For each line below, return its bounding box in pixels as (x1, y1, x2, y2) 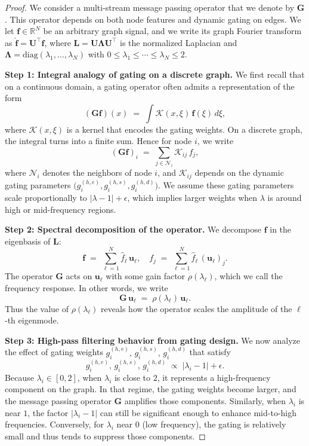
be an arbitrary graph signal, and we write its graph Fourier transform (43, 25, 302, 37)
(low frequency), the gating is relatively (142, 418, 286, 430)
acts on (66, 270, 92, 282)
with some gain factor (106, 270, 186, 282)
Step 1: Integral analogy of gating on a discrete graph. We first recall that (5, 68, 305, 80)
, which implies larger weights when (127, 191, 258, 203)
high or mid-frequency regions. (5, 203, 116, 215)
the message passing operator (5, 395, 112, 407)
